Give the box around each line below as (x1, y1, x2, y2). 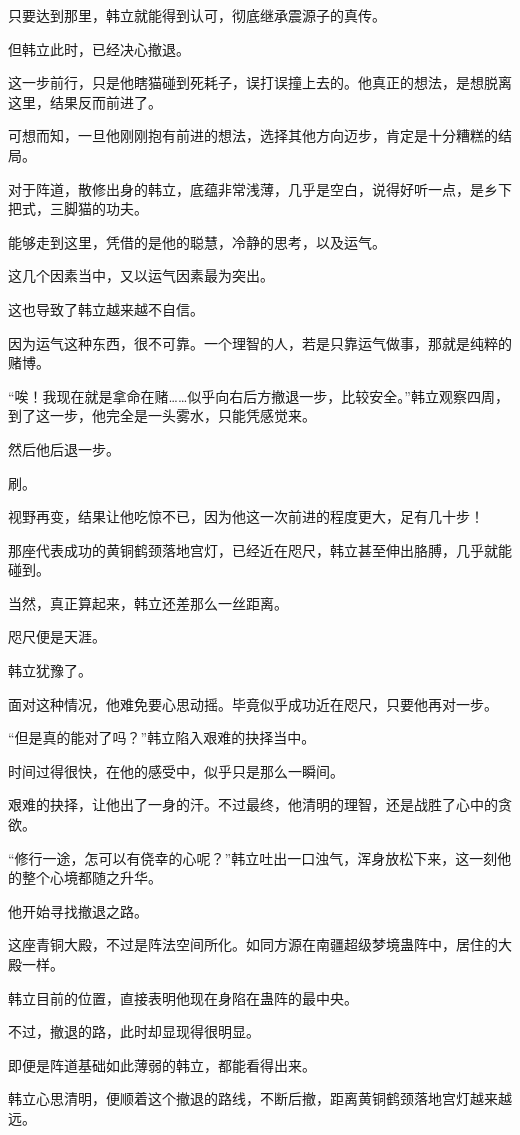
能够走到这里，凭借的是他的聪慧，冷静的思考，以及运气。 (8, 231, 386, 252)
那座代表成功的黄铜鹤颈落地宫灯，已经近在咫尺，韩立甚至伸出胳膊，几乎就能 (8, 539, 512, 560)
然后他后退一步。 (8, 438, 120, 459)
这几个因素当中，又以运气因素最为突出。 (8, 265, 274, 286)
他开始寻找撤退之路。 (8, 900, 148, 921)
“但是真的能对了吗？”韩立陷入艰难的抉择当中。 (8, 727, 316, 748)
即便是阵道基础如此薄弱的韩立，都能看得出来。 (8, 1054, 316, 1075)
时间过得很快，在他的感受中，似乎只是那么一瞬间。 (8, 760, 344, 781)
